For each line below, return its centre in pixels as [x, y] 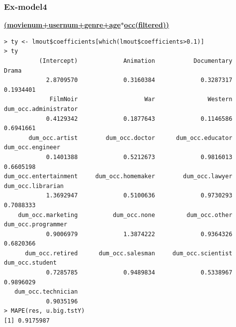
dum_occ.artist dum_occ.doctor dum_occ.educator [131, 138]
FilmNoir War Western [141, 99]
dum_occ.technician [46, 292]
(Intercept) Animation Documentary [136, 61]
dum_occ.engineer [32, 148]
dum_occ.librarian [34, 186]
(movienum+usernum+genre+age [62, 25]
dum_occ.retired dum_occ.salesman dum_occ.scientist [129, 253]
